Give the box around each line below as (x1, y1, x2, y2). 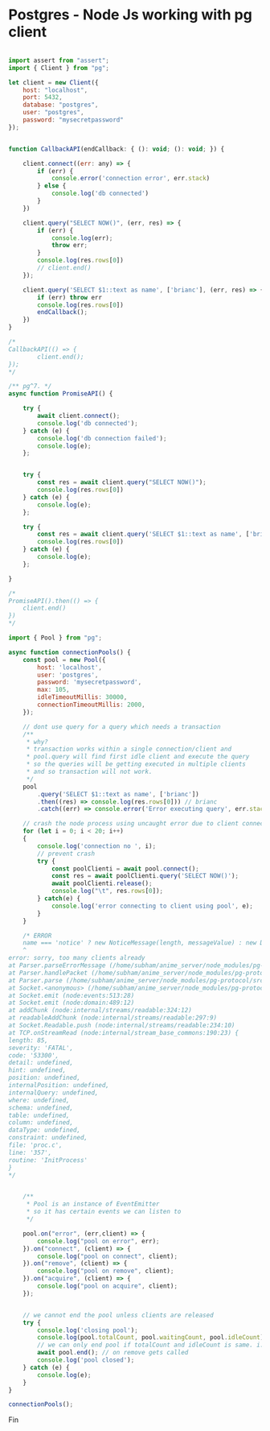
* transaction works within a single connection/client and (26, 745, 231, 754)
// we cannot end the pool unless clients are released (22, 1311, 215, 1319)
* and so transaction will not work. (26, 767, 153, 776)
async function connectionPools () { (8, 648, 131, 656)
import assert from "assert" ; (8, 56, 110, 64)
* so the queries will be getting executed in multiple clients (26, 760, 247, 768)
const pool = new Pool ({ (22, 656, 106, 664)
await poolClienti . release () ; (51, 879, 153, 887)
